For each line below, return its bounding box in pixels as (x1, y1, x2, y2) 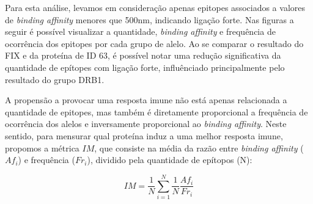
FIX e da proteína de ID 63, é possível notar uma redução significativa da (5, 49, 281, 62)
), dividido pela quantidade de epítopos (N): (87, 153, 252, 166)
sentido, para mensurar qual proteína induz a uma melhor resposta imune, (5, 129, 283, 142)
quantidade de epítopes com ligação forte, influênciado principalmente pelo (5, 60, 285, 73)
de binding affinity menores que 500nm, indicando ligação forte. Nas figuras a (5, 13, 294, 26)
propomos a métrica (5, 141, 79, 154)
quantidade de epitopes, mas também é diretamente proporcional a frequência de (5, 105, 308, 118)
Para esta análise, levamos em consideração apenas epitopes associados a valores (5, 1, 305, 13)
